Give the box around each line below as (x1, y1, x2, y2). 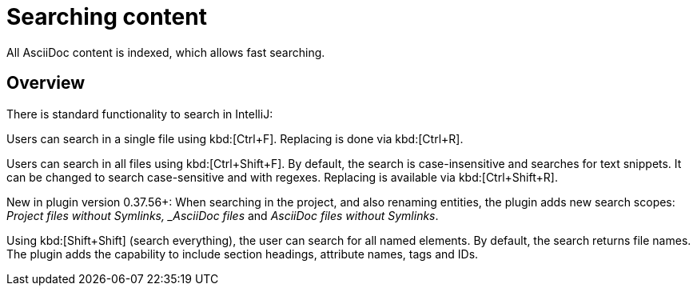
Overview (6, 73, 86, 94)
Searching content (6, 3, 207, 30)
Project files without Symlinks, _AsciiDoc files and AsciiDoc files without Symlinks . (6, 208, 439, 222)
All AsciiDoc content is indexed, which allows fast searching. (6, 45, 325, 59)
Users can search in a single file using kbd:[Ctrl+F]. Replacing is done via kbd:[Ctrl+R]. (6, 131, 464, 146)
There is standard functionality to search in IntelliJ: (6, 106, 273, 121)
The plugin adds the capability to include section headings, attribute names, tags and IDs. (6, 246, 479, 261)
